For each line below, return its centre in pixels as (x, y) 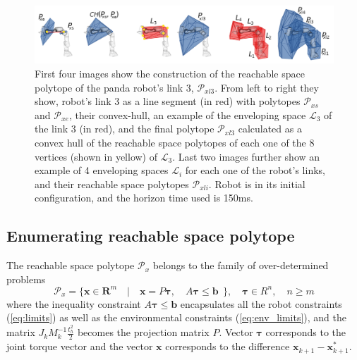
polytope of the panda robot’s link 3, (114, 87)
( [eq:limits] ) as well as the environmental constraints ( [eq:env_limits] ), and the (177, 317)
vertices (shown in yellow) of (96, 156)
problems (26, 279)
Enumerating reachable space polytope (151, 236)
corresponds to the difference (228, 346)
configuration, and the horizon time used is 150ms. (144, 198)
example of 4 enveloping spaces (102, 170)
